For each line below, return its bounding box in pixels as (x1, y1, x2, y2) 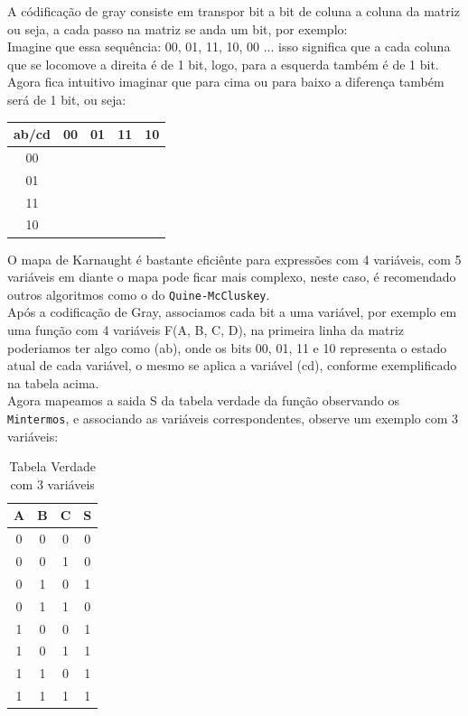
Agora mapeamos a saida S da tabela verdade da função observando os (7, 391, 400, 410)
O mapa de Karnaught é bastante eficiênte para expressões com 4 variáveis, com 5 (7, 249, 462, 268)
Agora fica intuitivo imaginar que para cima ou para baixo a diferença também (7, 72, 445, 91)
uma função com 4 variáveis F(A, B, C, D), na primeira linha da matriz (7, 320, 405, 339)
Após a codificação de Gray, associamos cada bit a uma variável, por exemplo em (7, 302, 457, 321)
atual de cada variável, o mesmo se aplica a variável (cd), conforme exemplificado (7, 356, 457, 375)
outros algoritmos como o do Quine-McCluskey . (7, 284, 270, 303)
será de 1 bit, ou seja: (7, 89, 126, 108)
